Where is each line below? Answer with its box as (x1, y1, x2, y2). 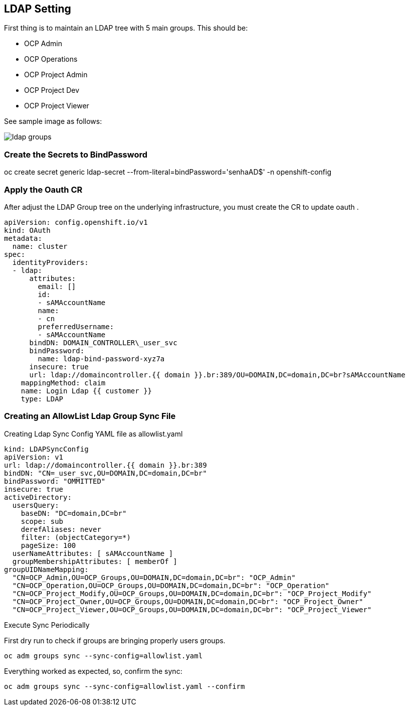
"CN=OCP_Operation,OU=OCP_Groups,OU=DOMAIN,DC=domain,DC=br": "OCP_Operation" (12, 581, 330, 590)
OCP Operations (24, 55, 78, 64)
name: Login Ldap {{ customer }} (21, 386, 152, 395)
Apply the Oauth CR (4, 184, 83, 195)
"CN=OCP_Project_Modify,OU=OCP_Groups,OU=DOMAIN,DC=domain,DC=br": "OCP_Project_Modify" (12, 589, 372, 598)
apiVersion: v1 (4, 453, 64, 461)
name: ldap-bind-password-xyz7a (38, 354, 165, 363)
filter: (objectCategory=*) (21, 533, 131, 541)
